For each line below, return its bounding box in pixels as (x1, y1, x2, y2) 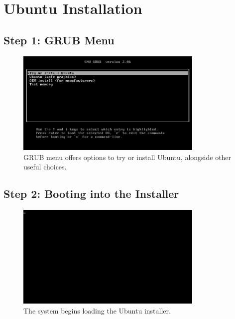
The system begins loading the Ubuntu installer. (23, 306, 171, 316)
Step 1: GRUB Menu (3, 32, 115, 47)
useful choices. (23, 161, 67, 172)
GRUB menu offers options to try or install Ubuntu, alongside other (23, 152, 232, 162)
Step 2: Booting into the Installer (3, 186, 179, 201)
